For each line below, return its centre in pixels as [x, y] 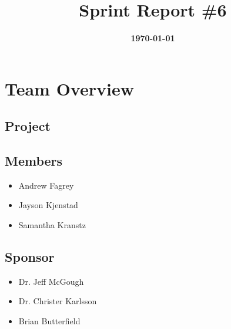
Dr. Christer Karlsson [58, 301]
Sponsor [30, 257]
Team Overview [69, 88]
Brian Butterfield [49, 321]
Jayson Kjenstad [48, 205]
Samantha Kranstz [52, 225]
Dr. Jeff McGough [51, 281]
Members [34, 161]
